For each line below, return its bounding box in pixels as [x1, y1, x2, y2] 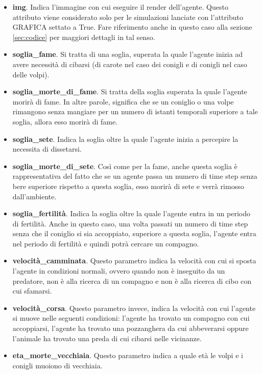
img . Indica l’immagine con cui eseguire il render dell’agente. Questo [12, 2, 228, 12]
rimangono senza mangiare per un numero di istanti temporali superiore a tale [12, 106, 258, 117]
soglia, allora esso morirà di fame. [12, 116, 118, 127]
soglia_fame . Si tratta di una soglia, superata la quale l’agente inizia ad [12, 49, 243, 59]
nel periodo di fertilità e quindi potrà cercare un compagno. [12, 238, 199, 248]
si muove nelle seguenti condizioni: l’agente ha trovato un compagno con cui [12, 313, 250, 323]
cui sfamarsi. [12, 285, 52, 296]
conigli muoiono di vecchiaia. [12, 360, 103, 370]
